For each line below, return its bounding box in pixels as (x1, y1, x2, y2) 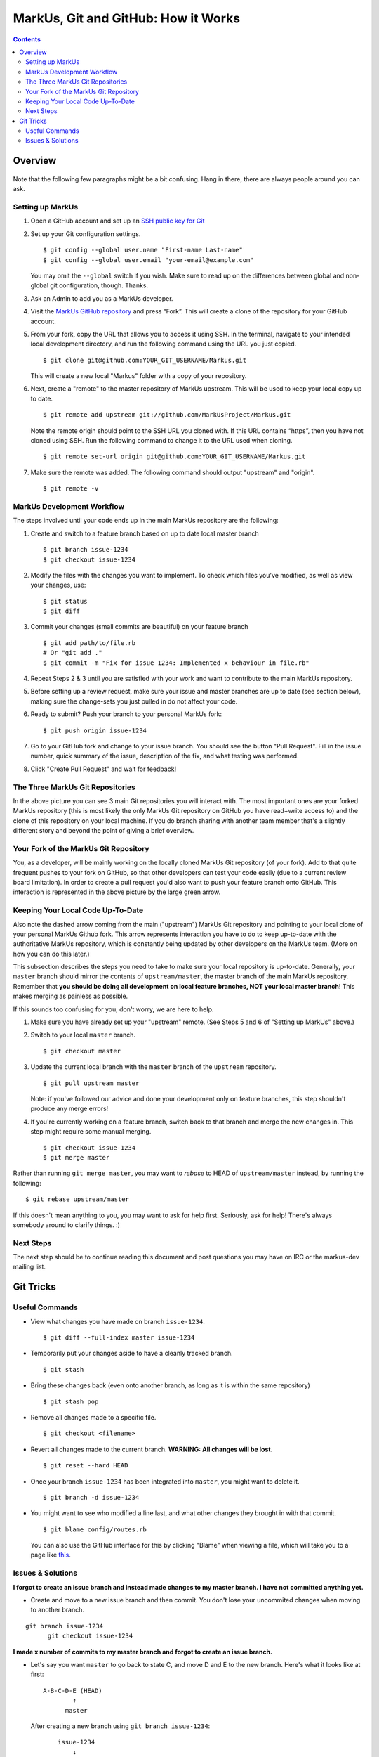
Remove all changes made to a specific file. (30, 1413, 157, 1421)
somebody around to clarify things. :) (13, 1220, 121, 1229)
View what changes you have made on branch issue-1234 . (30, 1317, 205, 1325)
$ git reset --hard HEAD (43, 1462, 128, 1470)
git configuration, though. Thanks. (50, 281, 149, 290)
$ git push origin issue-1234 (43, 726, 147, 734)
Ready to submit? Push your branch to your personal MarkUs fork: (30, 710, 222, 718)
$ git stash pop (43, 1397, 99, 1406)
